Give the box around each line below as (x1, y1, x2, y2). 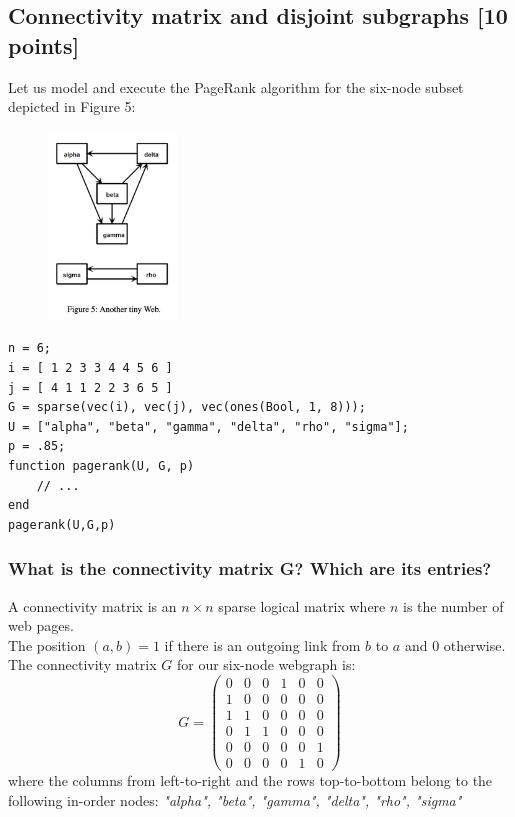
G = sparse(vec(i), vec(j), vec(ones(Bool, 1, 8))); (8, 400, 366, 415)
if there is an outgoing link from (164, 634, 361, 655)
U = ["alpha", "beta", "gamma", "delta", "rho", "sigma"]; (8, 419, 409, 434)
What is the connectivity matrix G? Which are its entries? (8, 556, 492, 581)
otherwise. (443, 634, 506, 655)
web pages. (8, 615, 74, 636)
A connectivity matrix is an (8, 595, 177, 616)
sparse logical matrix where (218, 595, 386, 616)
